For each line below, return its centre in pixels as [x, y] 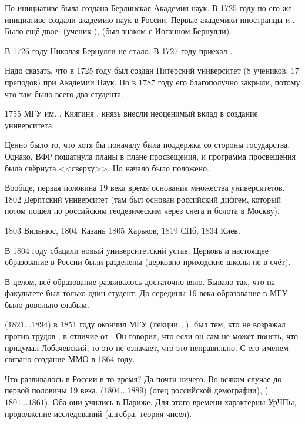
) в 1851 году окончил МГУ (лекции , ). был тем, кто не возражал [167, 324]
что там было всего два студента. [64, 93]
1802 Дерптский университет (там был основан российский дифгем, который [143, 199]
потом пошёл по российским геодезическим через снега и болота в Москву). [142, 211]
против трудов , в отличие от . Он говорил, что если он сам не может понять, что [152, 336]
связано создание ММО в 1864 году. [70, 359]
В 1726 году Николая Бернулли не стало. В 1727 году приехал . [119, 50]
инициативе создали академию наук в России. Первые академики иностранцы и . [150, 19]
